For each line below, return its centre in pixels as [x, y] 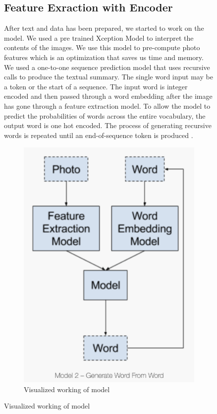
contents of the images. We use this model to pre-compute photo [102, 47]
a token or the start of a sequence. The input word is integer [96, 86]
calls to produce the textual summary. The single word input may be [108, 77]
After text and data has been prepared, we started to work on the [104, 28]
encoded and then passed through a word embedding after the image [108, 96]
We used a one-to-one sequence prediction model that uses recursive [107, 67]
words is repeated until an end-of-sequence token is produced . [99, 135]
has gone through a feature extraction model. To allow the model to [107, 105]
